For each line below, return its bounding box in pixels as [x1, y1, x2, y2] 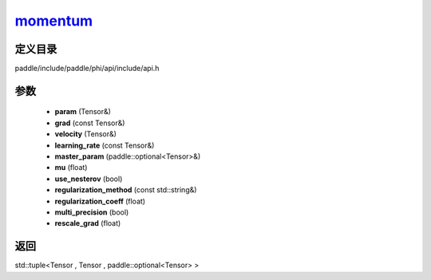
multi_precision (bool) [54, 207, 129, 217]
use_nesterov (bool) [54, 174, 123, 183]
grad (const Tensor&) [54, 118, 125, 128]
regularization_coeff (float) [54, 196, 146, 206]
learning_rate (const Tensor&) [54, 140, 155, 150]
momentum [14, 12, 93, 30]
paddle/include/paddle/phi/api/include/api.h [14, 64, 160, 73]
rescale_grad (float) [54, 219, 121, 228]
